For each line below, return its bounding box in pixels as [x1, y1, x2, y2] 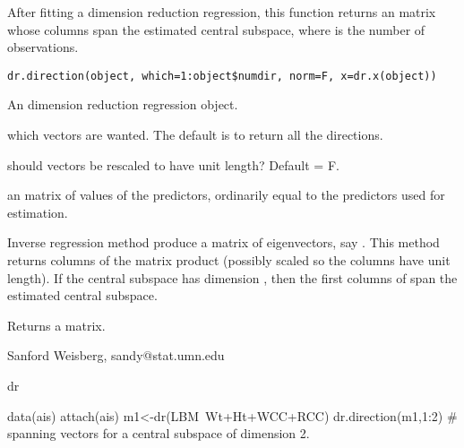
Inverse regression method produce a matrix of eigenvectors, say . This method [7, 233, 440, 252]
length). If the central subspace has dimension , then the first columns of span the [7, 268, 458, 287]
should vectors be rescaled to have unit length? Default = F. [7, 155, 339, 174]
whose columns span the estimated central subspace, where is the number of [7, 20, 425, 39]
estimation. [7, 202, 68, 221]
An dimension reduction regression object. [7, 95, 238, 114]
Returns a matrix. [7, 315, 106, 334]
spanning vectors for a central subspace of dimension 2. [7, 424, 310, 443]
